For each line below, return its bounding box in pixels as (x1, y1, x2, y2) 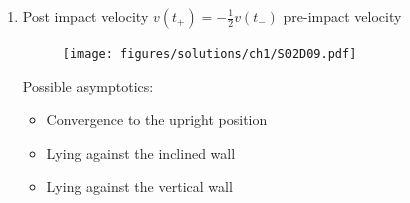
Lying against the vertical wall (46, 176, 233, 197)
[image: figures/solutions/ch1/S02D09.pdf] (62, 47, 357, 61)
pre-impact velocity (283, 6, 402, 26)
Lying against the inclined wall (46, 142, 236, 163)
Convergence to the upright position (46, 109, 268, 130)
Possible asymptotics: (22, 75, 154, 96)
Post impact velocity (22, 6, 149, 26)
